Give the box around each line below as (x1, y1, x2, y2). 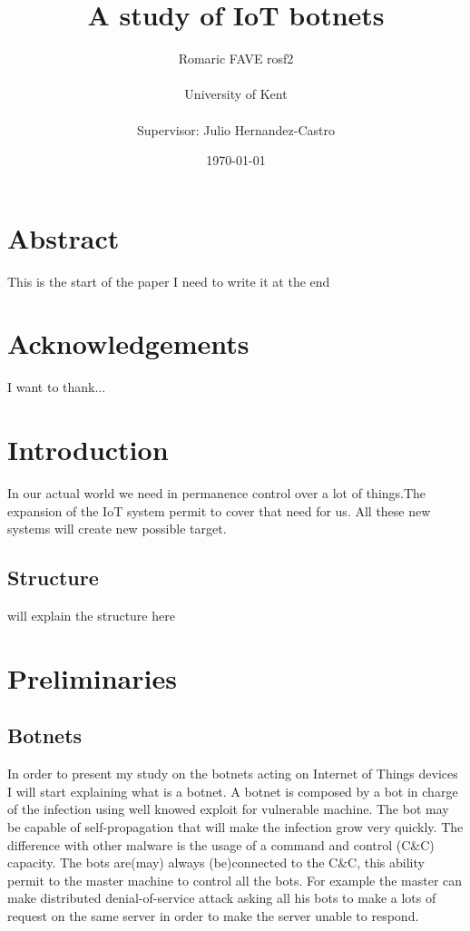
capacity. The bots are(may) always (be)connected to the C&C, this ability (7, 853, 425, 872)
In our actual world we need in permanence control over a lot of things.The (7, 484, 426, 503)
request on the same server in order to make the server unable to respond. (7, 906, 419, 925)
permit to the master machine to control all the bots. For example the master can (7, 870, 463, 889)
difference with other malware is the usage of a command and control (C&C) (7, 835, 435, 854)
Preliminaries (7, 659, 177, 696)
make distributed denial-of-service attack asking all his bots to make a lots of (7, 888, 436, 907)
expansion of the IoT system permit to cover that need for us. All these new (7, 501, 431, 520)
